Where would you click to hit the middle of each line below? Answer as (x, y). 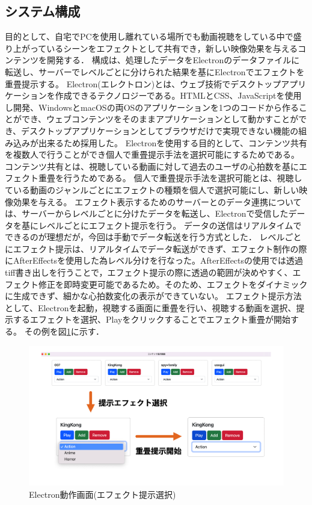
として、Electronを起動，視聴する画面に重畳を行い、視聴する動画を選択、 (151, 307)
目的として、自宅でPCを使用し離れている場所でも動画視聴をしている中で (149, 36)
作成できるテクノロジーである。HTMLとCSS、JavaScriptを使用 (178, 95)
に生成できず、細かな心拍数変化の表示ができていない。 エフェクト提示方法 (153, 296)
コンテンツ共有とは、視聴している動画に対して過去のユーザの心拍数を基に (152, 166)
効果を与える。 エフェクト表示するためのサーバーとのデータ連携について (157, 201)
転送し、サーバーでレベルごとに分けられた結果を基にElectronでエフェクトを (155, 71)
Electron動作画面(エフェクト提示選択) (102, 494)
